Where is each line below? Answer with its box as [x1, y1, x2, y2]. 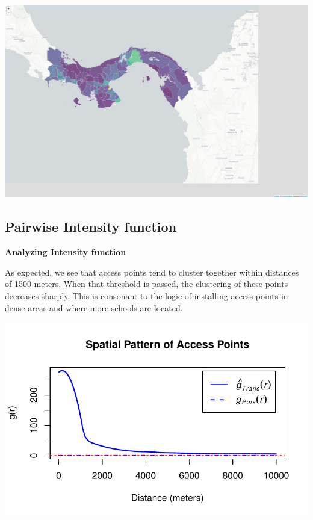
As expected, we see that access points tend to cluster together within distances [5, 265, 299, 278]
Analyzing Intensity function [5, 246, 126, 258]
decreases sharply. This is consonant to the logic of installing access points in [5, 289, 288, 302]
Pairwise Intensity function [5, 217, 177, 236]
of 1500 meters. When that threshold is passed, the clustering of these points [5, 277, 288, 290]
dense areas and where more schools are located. [5, 301, 183, 314]
